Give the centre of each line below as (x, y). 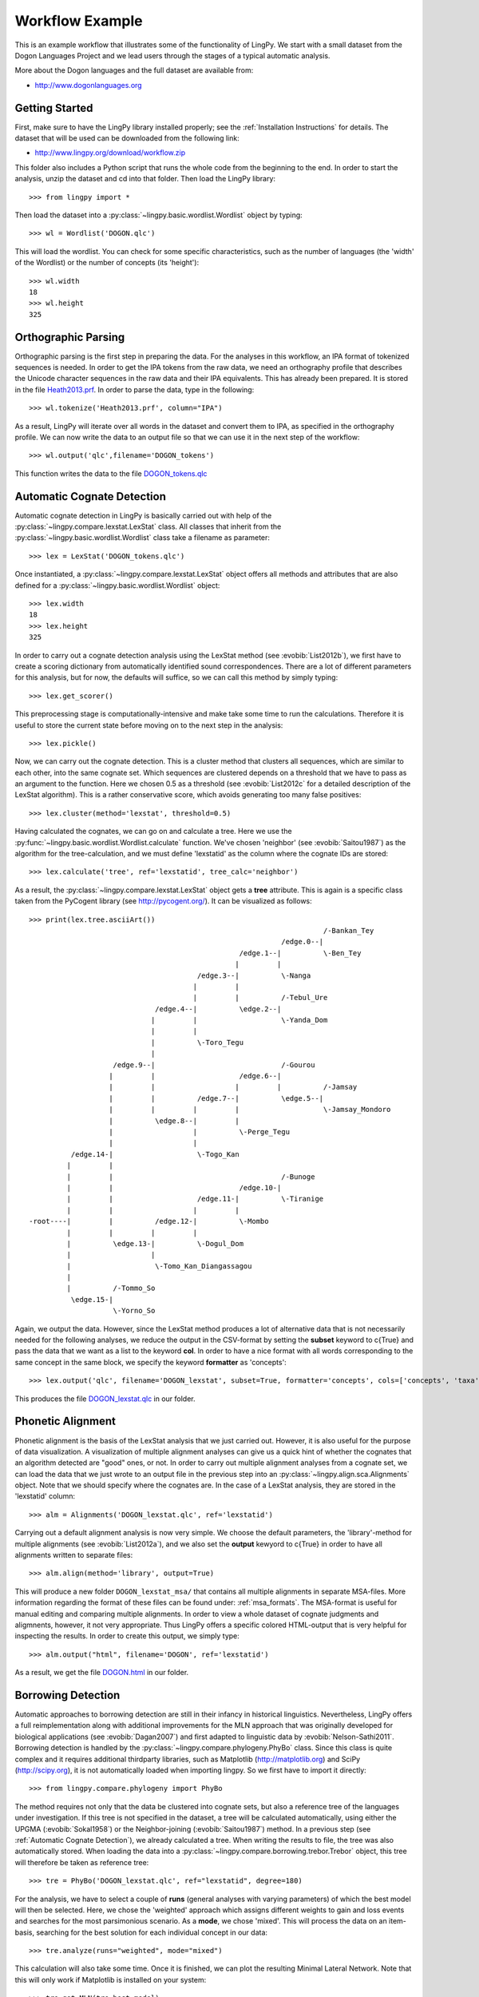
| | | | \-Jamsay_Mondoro (250, 1110)
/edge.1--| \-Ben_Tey (300, 953)
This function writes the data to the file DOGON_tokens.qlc (111, 473)
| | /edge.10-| (174, 1187)
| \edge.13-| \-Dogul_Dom (155, 1243)
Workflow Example (79, 21)
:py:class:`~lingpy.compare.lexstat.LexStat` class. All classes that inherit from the (148, 526)
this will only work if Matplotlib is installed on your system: (111, 1979)
